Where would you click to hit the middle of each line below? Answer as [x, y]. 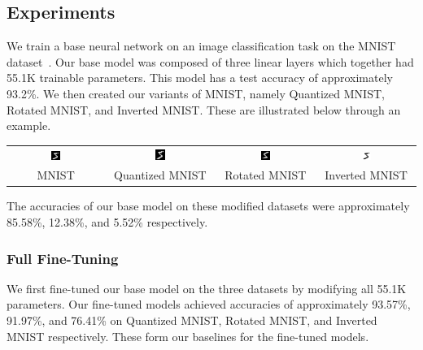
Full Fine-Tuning [63, 258]
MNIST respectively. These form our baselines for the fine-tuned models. [188, 336]
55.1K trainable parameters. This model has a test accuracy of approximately [200, 78]
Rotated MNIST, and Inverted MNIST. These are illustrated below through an [204, 109]
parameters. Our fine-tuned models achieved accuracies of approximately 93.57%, [209, 304]
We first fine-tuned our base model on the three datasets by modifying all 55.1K [207, 288]
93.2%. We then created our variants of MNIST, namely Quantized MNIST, [196, 93]
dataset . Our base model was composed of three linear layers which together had [210, 61]
